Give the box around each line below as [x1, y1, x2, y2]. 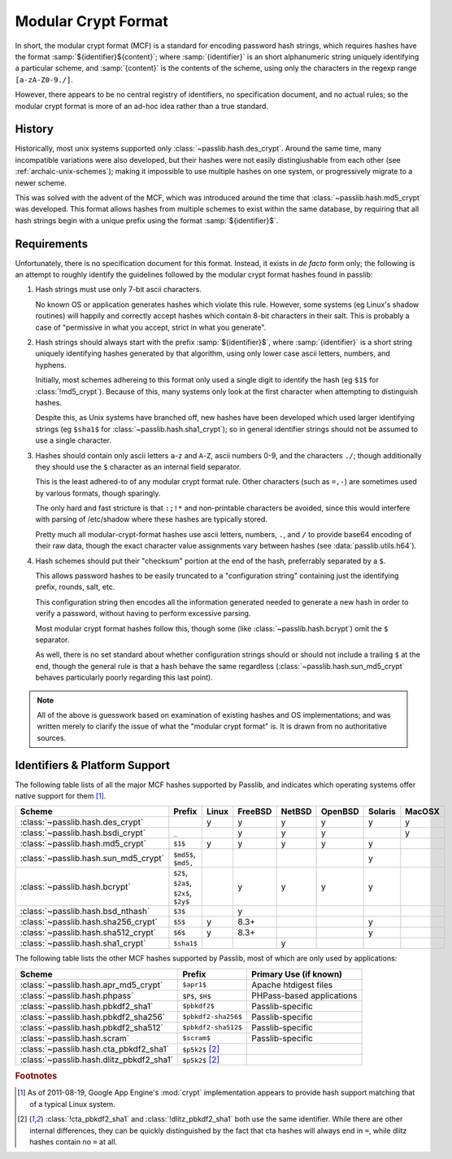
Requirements [15, 237, 89, 251]
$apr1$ [182, 981, 207, 989]
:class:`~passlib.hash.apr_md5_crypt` [20, 979, 163, 991]
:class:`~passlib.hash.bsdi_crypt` [20, 827, 146, 838]
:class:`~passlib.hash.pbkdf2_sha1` [20, 1000, 154, 1012]
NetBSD [280, 806, 312, 817]
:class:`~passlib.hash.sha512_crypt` [20, 927, 157, 938]
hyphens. [35, 360, 67, 370]
